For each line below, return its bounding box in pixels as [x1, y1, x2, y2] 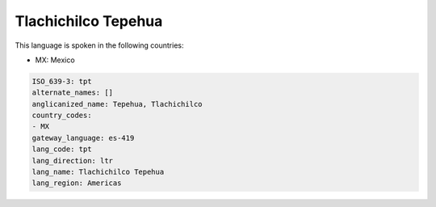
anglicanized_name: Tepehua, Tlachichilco [31, 99, 203, 108]
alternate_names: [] [31, 88, 113, 97]
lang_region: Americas [31, 179, 122, 188]
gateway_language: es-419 [31, 133, 135, 142]
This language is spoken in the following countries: [15, 40, 184, 50]
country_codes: [31, 111, 92, 120]
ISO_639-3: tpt [31, 77, 92, 86]
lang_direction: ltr [31, 156, 113, 165]
